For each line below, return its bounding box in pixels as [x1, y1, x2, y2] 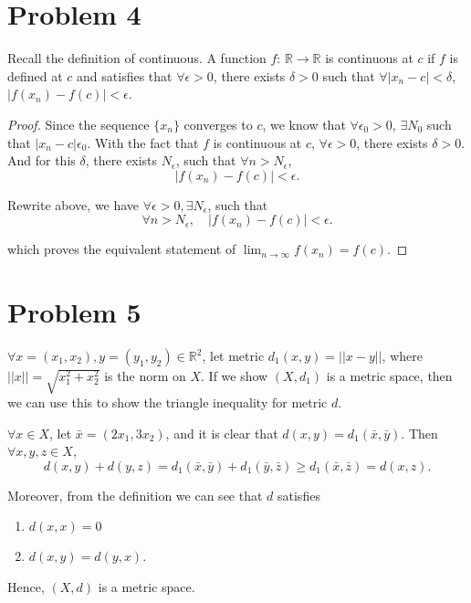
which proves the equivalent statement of [7, 239, 236, 259]
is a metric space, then [326, 366, 453, 385]
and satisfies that [77, 66, 173, 85]
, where [382, 346, 423, 365]
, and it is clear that [165, 423, 278, 442]
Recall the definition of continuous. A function [7, 48, 267, 68]
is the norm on [104, 366, 186, 385]
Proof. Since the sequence [7, 114, 150, 133]
